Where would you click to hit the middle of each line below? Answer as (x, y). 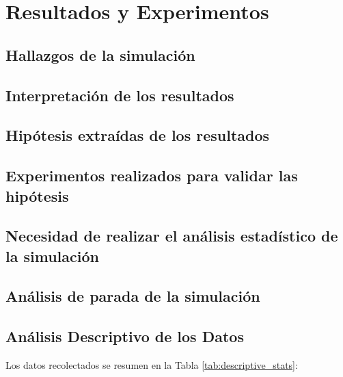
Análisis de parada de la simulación (133, 296)
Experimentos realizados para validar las (152, 175)
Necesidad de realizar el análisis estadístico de (172, 236)
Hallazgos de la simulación (100, 54)
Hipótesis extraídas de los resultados (138, 135)
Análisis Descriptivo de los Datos (125, 336)
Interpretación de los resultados (120, 95)
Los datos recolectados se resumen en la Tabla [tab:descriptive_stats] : (152, 365)
